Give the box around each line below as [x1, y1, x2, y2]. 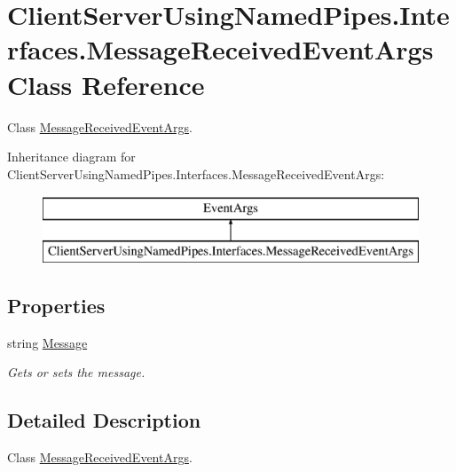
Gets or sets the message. [7, 363, 145, 382]
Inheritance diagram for [7, 147, 136, 166]
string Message [7, 333, 88, 351]
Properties [7, 291, 106, 319]
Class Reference [7, 66, 205, 102]
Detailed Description [7, 406, 201, 434]
